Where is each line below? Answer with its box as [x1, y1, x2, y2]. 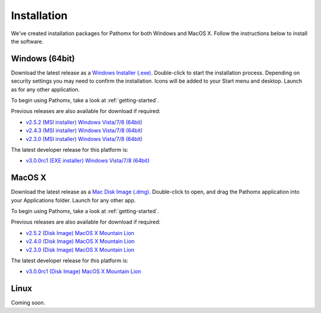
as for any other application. [11, 86, 80, 93]
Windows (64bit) [11, 54, 75, 64]
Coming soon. [11, 299, 46, 306]
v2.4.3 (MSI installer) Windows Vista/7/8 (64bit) [26, 127, 143, 134]
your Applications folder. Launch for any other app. [11, 196, 136, 204]
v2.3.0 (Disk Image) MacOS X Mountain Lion [26, 246, 135, 253]
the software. [11, 37, 44, 45]
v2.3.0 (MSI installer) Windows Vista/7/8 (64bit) [26, 135, 143, 142]
